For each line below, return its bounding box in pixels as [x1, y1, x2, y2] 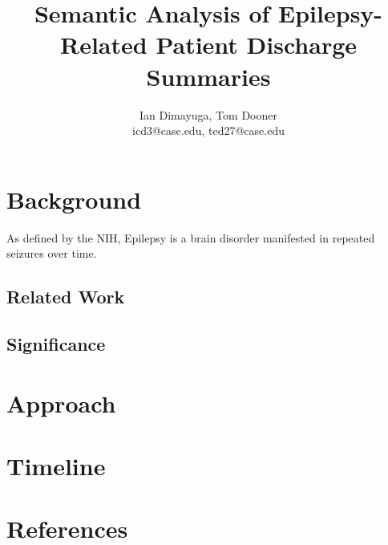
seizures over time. [6, 245, 97, 262]
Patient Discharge [156, 28, 358, 61]
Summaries [146, 59, 271, 92]
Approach [6, 386, 116, 419]
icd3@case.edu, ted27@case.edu [132, 122, 285, 139]
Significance [6, 331, 106, 356]
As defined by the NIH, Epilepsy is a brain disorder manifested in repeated [6, 229, 375, 246]
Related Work [6, 284, 125, 309]
